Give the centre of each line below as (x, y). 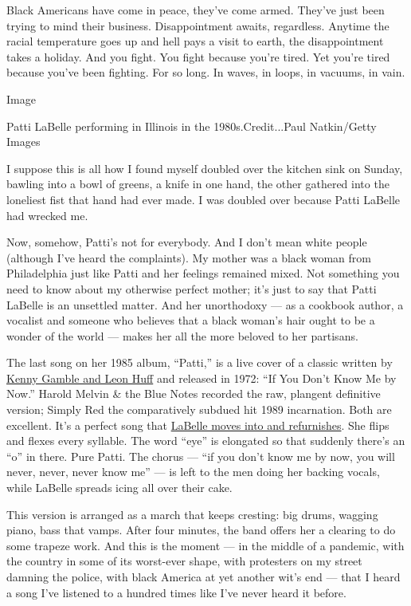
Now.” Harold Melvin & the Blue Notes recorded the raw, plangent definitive (194, 394)
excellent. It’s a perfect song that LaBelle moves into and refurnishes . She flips (198, 425)
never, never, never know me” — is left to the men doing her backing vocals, (193, 472)
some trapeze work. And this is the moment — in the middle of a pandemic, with (205, 545)
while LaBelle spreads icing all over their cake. (119, 488)
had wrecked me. (47, 215)
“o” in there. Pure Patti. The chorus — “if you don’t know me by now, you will (201, 456)
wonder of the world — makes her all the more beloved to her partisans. (182, 335)
